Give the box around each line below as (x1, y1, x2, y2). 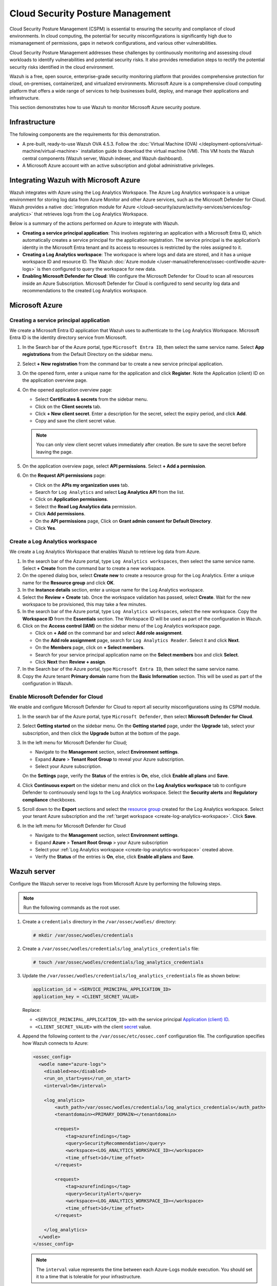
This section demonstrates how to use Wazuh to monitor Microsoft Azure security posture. (9, 104, 201, 111)
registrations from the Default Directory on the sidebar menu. (22, 351, 153, 358)
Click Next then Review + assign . (35, 659, 106, 665)
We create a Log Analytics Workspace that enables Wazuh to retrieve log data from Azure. (9, 548, 201, 555)
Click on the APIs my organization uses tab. (35, 481, 129, 488)
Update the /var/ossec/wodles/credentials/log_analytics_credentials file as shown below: (22, 973, 241, 979)
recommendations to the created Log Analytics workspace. (22, 287, 148, 293)
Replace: (22, 1007, 41, 1013)
